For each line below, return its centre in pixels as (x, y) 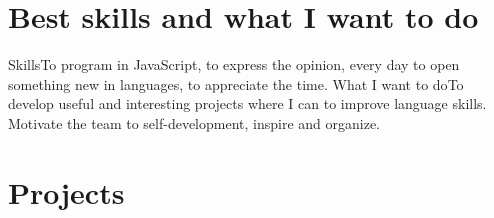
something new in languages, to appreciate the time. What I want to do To (236, 83)
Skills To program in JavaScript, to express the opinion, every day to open (234, 64)
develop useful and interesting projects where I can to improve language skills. (247, 103)
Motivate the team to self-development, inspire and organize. (194, 122)
